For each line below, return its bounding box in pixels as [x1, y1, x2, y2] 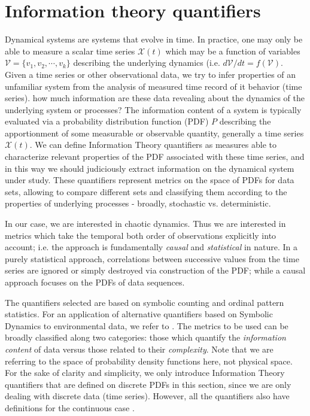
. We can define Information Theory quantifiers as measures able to [29, 138, 277, 151]
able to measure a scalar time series [5, 44, 135, 57]
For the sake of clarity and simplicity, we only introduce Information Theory [5, 366, 285, 379]
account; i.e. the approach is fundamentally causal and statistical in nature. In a [5, 241, 298, 253]
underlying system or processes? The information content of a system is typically [5, 103, 302, 116]
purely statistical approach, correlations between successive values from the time [5, 252, 299, 265]
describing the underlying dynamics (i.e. [73, 56, 220, 69]
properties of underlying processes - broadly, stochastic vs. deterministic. [5, 197, 271, 209]
